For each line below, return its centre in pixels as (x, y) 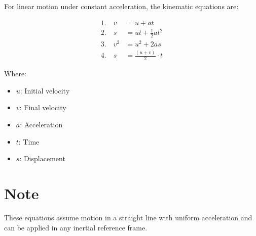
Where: (15, 74)
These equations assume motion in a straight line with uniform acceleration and (128, 217)
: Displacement (42, 158)
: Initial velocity (45, 90)
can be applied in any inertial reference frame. (76, 227)
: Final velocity (43, 107)
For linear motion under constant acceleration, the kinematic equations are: (121, 6)
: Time (29, 141)
